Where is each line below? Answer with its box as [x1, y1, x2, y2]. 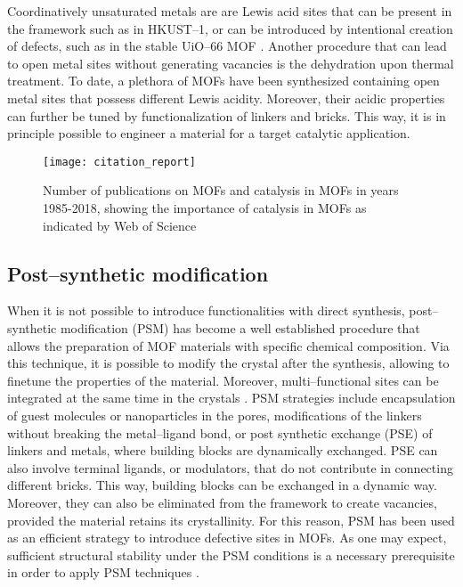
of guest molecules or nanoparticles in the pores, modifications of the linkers [7, 405, 422, 424]
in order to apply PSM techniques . [7, 563, 199, 582]
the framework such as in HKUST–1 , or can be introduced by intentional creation [7, 19, 453, 37]
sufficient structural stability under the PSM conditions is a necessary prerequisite [7, 545, 455, 564]
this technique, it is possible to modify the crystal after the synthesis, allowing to [7, 354, 450, 372]
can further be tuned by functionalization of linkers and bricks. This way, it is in [7, 106, 446, 125]
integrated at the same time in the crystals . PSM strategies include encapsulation [7, 388, 456, 407]
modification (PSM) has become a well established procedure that [60, 318, 420, 337]
